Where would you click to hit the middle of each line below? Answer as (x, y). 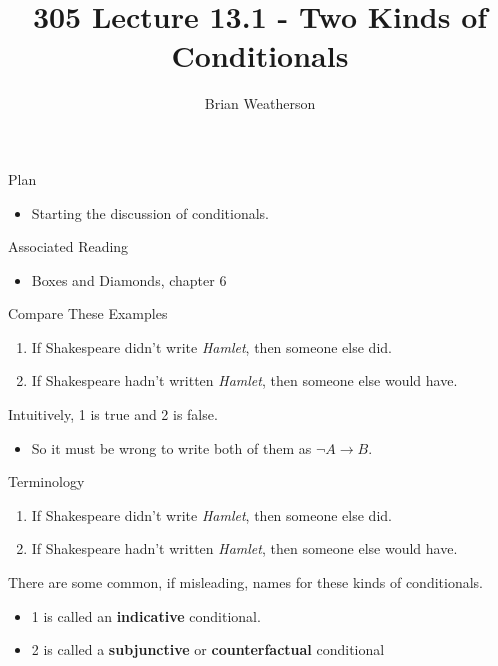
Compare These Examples (88, 313)
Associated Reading (68, 246)
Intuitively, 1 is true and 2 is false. (113, 414)
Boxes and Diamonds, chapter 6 (129, 279)
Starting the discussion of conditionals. (150, 212)
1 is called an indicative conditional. (146, 615)
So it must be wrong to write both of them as (171, 447)
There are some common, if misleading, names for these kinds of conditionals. (245, 582)
